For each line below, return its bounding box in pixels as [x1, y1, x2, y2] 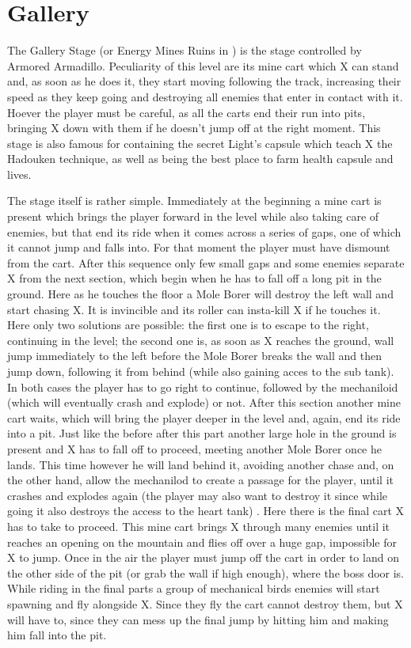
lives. [7, 165, 32, 182]
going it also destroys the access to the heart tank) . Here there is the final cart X [7, 502, 405, 519]
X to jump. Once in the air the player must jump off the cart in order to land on [7, 549, 399, 566]
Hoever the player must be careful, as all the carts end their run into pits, [7, 104, 366, 120]
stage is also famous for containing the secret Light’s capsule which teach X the [7, 135, 393, 151]
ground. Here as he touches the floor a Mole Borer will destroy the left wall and [7, 286, 394, 302]
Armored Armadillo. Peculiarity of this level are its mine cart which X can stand [7, 57, 399, 74]
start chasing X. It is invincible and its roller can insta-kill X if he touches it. [7, 301, 381, 317]
